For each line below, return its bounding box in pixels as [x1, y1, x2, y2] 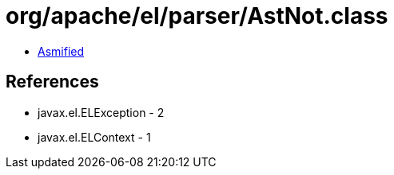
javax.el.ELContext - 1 [38, 130, 151, 144]
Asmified [38, 44, 85, 58]
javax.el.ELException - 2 [38, 105, 165, 119]
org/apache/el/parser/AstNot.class [6, 2, 388, 29]
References [6, 72, 99, 92]
